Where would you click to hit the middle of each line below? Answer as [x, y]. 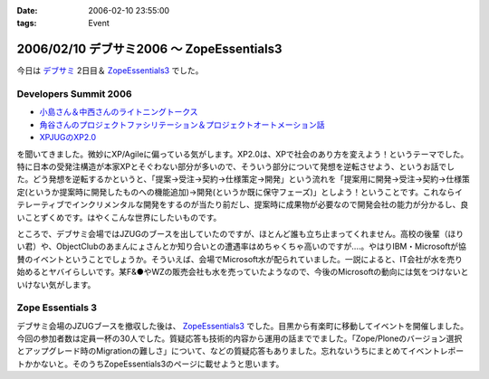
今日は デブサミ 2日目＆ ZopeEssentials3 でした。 [110, 71]
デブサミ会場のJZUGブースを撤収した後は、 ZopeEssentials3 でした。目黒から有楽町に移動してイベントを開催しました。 [243, 326]
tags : [27, 24]
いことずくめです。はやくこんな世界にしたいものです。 [119, 217]
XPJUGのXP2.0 [68, 137]
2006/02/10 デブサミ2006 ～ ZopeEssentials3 [149, 49]
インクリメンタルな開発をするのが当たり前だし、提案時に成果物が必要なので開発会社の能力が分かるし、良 [270, 204]
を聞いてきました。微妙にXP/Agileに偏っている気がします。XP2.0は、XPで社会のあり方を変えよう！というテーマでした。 [243, 154]
